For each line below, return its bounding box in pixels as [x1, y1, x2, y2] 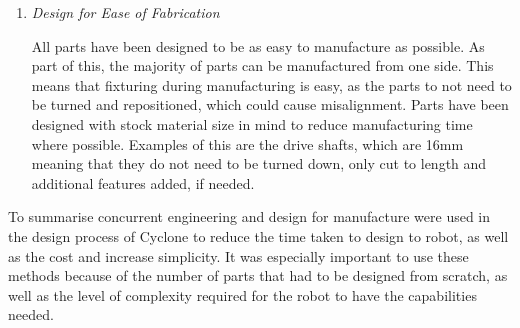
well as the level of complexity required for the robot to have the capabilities [8, 284, 477, 305]
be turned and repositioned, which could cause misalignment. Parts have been [31, 94, 509, 115]
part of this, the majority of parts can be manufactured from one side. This [31, 55, 494, 76]
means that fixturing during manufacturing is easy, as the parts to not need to [31, 74, 512, 95]
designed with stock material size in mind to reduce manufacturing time [31, 113, 473, 134]
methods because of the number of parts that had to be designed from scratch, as [8, 265, 508, 286]
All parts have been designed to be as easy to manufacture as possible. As [31, 35, 485, 56]
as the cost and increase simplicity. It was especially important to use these [8, 245, 469, 266]
